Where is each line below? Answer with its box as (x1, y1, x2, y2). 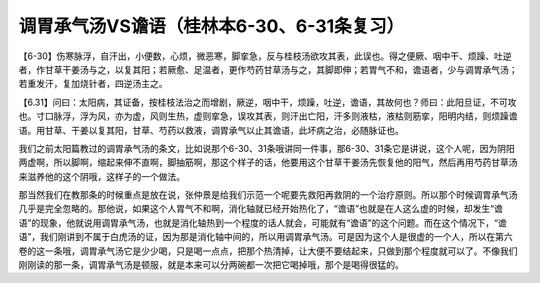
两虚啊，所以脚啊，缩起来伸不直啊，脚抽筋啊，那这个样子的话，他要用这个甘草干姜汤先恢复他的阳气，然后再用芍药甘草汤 (18, 156, 518, 169)
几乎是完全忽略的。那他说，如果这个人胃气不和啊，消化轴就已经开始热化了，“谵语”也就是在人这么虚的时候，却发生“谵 (18, 203, 504, 215)
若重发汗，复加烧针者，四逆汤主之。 (18, 78, 168, 90)
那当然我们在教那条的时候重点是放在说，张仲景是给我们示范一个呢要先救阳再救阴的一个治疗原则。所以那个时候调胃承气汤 (18, 189, 518, 201)
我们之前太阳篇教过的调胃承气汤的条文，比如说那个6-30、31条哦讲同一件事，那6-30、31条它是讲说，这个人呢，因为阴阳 (18, 142, 515, 154)
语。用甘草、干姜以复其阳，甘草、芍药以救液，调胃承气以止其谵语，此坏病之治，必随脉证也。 (18, 124, 404, 136)
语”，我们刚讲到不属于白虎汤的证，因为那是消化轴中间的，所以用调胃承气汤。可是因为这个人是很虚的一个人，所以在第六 (18, 231, 514, 243)
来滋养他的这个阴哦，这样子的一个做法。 (18, 170, 185, 182)
